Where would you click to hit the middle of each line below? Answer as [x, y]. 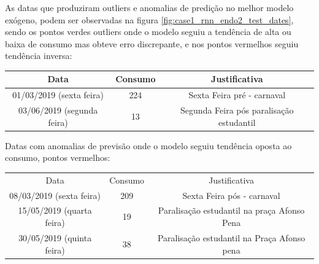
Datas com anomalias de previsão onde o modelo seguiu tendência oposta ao [148, 145]
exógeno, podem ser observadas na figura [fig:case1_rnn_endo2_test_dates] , [149, 19]
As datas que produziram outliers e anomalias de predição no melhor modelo [149, 7]
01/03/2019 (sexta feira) [58, 95]
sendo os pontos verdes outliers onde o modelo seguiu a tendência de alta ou [148, 32]
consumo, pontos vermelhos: [58, 157]
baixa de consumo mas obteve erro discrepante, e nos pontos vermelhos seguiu [152, 43]
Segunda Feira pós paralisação [237, 110]
